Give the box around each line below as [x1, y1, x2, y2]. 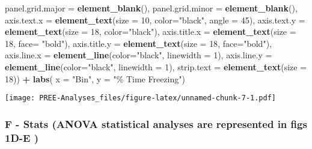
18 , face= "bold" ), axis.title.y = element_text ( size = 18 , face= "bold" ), [5, 37, 272, 49]
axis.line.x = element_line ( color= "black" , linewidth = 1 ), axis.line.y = [5, 49, 272, 61]
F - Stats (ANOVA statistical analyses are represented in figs [5, 116, 307, 131]
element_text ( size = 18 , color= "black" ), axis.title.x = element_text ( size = [5, 25, 296, 38]
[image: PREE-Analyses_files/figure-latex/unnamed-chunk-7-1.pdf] [5, 94, 277, 103]
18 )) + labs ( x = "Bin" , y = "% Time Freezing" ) [5, 72, 185, 85]
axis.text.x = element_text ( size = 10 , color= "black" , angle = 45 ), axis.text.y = [5, 13, 305, 26]
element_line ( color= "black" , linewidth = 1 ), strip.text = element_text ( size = [5, 60, 307, 73]
